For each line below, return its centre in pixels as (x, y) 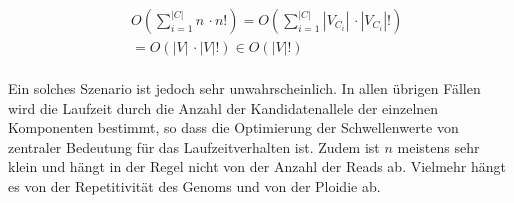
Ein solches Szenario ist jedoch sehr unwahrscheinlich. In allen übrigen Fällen (244, 88)
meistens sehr (438, 146)
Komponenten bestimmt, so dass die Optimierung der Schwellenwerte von (233, 127)
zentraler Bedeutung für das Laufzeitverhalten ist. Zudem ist (194, 146)
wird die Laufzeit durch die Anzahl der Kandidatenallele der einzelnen (223, 107)
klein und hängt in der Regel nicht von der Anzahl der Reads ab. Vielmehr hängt (257, 166)
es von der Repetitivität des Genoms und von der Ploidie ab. (194, 186)
